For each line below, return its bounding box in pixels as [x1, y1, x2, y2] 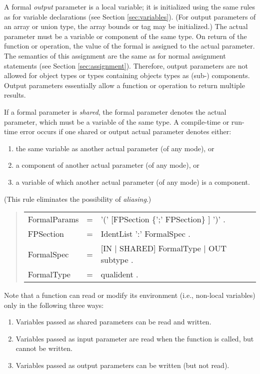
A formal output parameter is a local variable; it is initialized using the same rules [4, 2, 255, 12]
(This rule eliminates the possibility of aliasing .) [4, 193, 151, 204]
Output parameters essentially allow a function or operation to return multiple [4, 80, 245, 90]
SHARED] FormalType [119, 242, 201, 254]
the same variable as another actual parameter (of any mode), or [15, 143, 214, 153]
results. [4, 90, 26, 100]
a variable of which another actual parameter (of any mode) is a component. [15, 176, 250, 187]
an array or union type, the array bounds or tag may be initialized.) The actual [4, 21, 248, 32]
